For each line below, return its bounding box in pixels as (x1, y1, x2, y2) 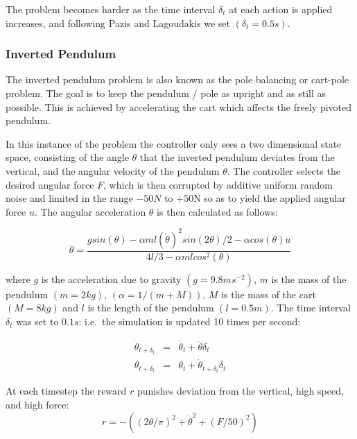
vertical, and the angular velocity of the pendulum (6, 163, 220, 178)
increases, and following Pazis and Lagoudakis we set (6, 15, 230, 30)
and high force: (6, 397, 69, 411)
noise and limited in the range (6, 191, 133, 205)
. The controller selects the (227, 163, 340, 178)
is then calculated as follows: (157, 204, 278, 218)
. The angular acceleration (34, 204, 146, 218)
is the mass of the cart (221, 286, 316, 301)
